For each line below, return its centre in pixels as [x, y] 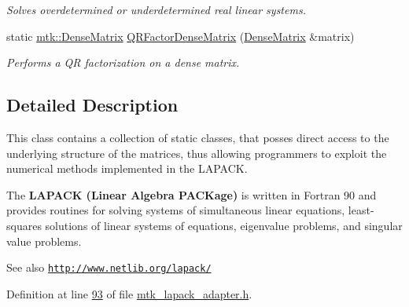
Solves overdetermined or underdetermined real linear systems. [156, 9]
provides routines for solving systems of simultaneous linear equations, [176, 210]
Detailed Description [92, 105]
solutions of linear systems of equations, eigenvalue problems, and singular [224, 225]
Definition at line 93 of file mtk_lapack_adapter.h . [129, 293]
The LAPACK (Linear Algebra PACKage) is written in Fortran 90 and [192, 194]
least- [361, 210]
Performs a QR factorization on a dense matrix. [123, 62]
